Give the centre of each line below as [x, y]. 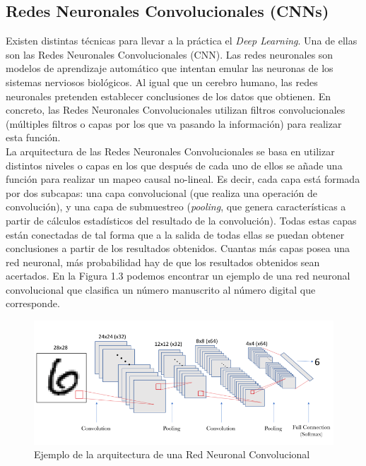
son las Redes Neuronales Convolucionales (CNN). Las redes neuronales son [170, 54]
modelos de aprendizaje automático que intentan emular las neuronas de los [170, 68]
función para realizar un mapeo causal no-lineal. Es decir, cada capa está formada [183, 179]
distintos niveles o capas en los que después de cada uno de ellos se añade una [174, 165]
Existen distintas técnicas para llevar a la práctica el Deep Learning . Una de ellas [182, 41]
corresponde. [33, 303]
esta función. [33, 137]
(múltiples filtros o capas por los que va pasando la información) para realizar [174, 123]
